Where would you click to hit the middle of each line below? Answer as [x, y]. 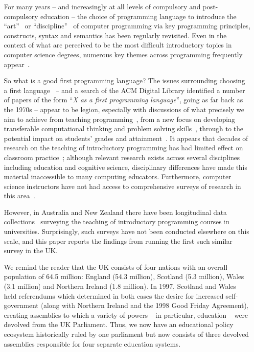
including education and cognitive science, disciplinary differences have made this [126, 167]
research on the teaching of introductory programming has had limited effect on [124, 148]
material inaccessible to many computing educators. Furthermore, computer [118, 176]
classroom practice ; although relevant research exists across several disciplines [122, 157]
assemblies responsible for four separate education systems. [92, 343]
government [21, 305]
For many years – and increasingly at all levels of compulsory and [102, 6]
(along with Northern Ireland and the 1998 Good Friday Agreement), [145, 305]
